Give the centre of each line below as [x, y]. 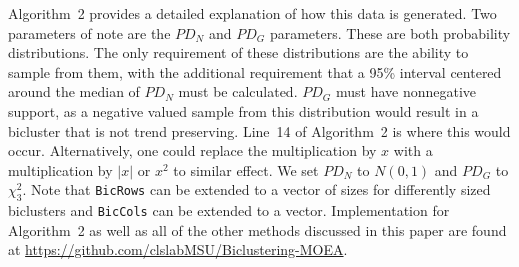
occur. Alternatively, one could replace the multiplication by [192, 150]
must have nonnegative [406, 91]
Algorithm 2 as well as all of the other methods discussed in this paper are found [257, 229]
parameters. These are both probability [390, 32]
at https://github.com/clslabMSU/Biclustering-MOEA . [178, 249]
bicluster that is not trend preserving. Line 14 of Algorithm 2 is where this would [259, 130]
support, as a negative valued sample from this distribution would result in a [243, 110]
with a [413, 150]
